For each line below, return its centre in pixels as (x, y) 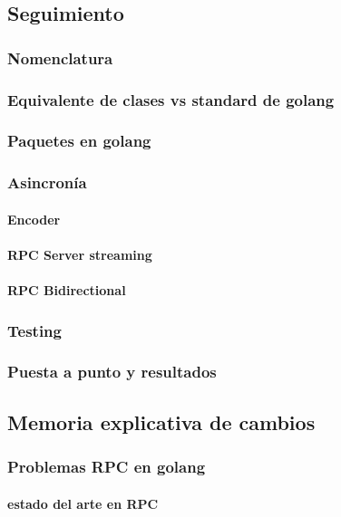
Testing (34, 330)
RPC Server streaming (80, 254)
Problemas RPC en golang (107, 467)
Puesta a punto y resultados (112, 372)
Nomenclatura (60, 57)
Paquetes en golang (79, 141)
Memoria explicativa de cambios (161, 421)
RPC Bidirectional (67, 290)
